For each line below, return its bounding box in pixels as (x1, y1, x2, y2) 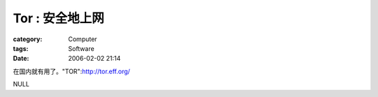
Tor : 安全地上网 (13, 10, 104, 26)
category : (13, 35, 43, 43)
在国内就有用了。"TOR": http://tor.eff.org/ (13, 67, 131, 75)
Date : (13, 54, 29, 63)
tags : (13, 44, 29, 52)
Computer (68, 35, 97, 43)
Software (68, 44, 94, 52)
